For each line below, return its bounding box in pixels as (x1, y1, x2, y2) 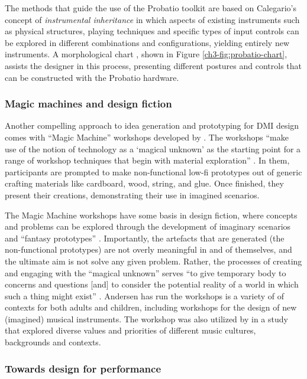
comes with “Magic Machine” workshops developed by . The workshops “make (5, 130, 289, 143)
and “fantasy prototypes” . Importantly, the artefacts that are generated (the (5, 231, 285, 244)
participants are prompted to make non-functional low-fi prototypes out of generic (5, 165, 302, 178)
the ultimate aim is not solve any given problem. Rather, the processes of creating (5, 254, 302, 267)
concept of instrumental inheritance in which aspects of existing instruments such (5, 13, 300, 25)
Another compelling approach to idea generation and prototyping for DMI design (5, 119, 299, 132)
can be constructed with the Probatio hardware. (5, 71, 179, 83)
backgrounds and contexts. (5, 336, 101, 348)
